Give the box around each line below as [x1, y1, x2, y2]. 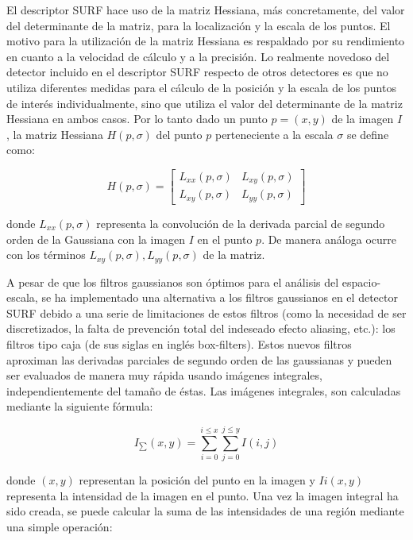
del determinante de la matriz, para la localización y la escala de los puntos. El [6, 17, 391, 33]
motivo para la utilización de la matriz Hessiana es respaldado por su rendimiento [6, 33, 405, 49]
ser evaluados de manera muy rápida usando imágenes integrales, [6, 367, 322, 384]
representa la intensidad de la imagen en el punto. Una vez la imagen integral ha [6, 487, 399, 503]
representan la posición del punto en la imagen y [79, 472, 315, 488]
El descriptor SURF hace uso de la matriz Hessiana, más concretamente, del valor [6, 2, 405, 17]
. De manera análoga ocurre [261, 230, 396, 247]
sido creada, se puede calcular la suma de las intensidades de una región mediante [6, 503, 404, 519]
